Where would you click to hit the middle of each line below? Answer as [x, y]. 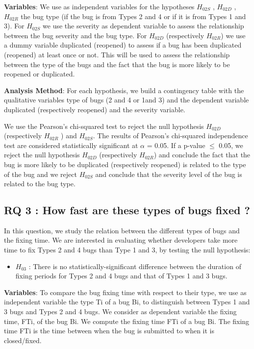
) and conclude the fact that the [202, 155]
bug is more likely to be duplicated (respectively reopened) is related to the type [125, 164]
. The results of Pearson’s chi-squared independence [170, 136]
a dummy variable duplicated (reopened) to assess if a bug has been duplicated [123, 45]
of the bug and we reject [40, 174]
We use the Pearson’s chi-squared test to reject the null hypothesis [104, 126]
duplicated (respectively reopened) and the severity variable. [95, 109]
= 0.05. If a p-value [176, 145]
